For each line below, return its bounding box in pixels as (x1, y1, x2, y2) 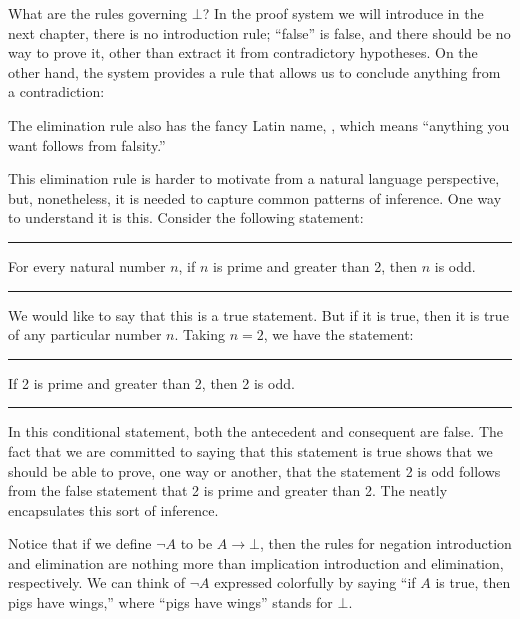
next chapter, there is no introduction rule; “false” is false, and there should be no (8, 22, 511, 43)
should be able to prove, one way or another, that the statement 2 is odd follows (8, 460, 501, 481)
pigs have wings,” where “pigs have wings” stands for (8, 592, 333, 613)
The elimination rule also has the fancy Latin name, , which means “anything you (8, 114, 510, 135)
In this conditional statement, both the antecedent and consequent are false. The (8, 421, 503, 442)
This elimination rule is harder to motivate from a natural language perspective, (8, 168, 500, 189)
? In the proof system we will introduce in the (202, 3, 484, 23)
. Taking (174, 324, 226, 345)
